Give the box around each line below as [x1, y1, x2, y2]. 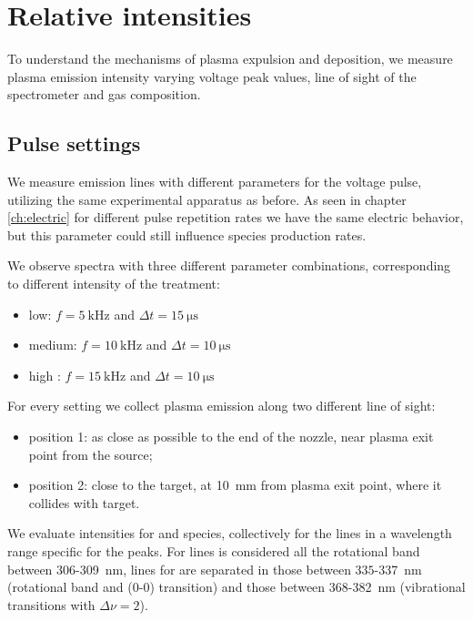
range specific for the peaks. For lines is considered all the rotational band [7, 542, 420, 561]
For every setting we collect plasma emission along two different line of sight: [7, 396, 436, 415]
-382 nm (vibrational [347, 577, 466, 596]
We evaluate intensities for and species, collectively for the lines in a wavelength [7, 524, 452, 543]
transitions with [7, 595, 96, 614]
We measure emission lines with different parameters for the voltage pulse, [7, 172, 422, 191]
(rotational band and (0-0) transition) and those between [7, 577, 326, 596]
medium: [28, 335, 77, 354]
